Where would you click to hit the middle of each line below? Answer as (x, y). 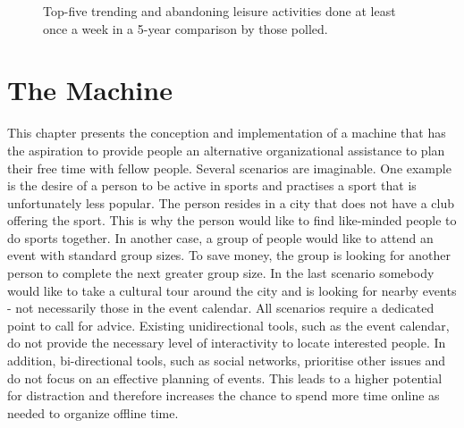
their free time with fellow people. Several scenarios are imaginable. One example (229, 168)
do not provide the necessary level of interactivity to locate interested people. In (227, 343)
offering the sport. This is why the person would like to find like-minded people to (232, 220)
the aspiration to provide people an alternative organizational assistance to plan (226, 150)
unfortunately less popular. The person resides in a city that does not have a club (231, 202)
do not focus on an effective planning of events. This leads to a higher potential (225, 378)
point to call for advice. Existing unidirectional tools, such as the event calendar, (228, 325)
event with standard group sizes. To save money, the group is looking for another (229, 255)
